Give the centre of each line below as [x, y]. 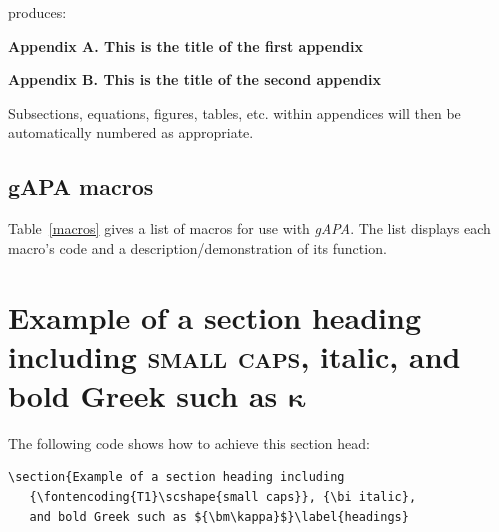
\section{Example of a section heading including [176, 477]
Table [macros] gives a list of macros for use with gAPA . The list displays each [249, 228]
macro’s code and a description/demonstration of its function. [197, 247]
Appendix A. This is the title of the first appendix [185, 45]
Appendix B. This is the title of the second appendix [194, 79]
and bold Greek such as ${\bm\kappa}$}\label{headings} [219, 516]
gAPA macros [81, 186]
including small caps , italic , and [234, 355]
